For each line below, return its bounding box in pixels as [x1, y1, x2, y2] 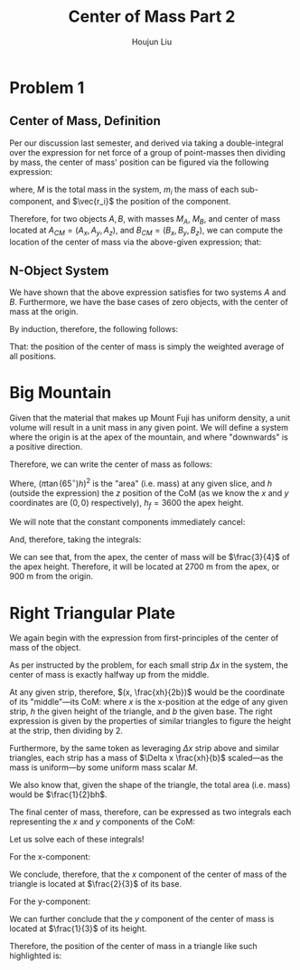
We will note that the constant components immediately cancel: [9, 517, 246, 528]
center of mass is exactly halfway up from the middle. [9, 670, 210, 680]
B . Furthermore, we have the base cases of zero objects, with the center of [9, 296, 289, 307]
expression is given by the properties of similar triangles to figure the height [9, 716, 292, 727]
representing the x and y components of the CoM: [9, 816, 196, 827]
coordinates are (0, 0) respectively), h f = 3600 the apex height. [9, 497, 244, 510]
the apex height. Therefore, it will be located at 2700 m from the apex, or [9, 561, 280, 572]
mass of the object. [9, 642, 81, 653]
